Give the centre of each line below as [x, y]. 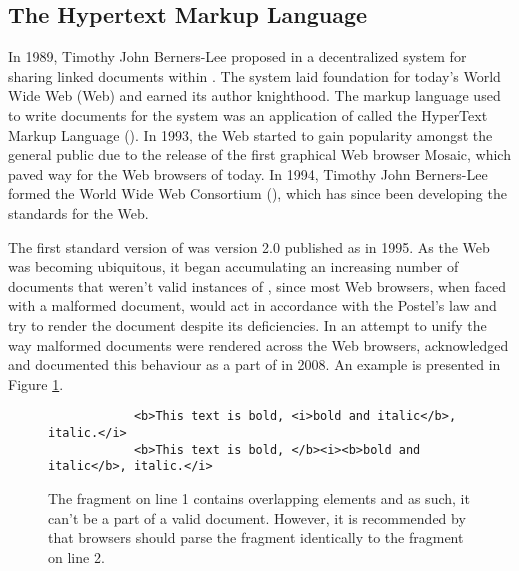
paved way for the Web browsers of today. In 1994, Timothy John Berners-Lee [248, 173]
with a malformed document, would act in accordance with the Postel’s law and [252, 305]
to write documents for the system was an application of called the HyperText [248, 114]
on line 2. [76, 556]
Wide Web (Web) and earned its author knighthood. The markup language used [254, 95]
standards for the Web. [78, 212]
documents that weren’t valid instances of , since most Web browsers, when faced [257, 285]
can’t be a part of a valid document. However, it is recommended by [257, 517]
